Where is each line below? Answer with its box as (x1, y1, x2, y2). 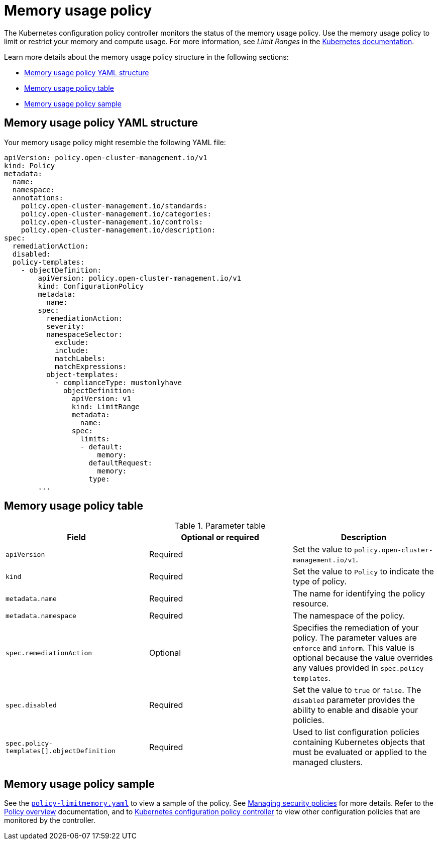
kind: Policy (4, 161, 55, 170)
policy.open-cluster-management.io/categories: (21, 209, 212, 218)
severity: (46, 322, 85, 330)
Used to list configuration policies (292, 727, 419, 738)
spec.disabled (6, 701, 57, 709)
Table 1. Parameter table (174, 521, 266, 531)
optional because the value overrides (292, 653, 433, 663)
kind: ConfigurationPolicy (38, 282, 144, 290)
